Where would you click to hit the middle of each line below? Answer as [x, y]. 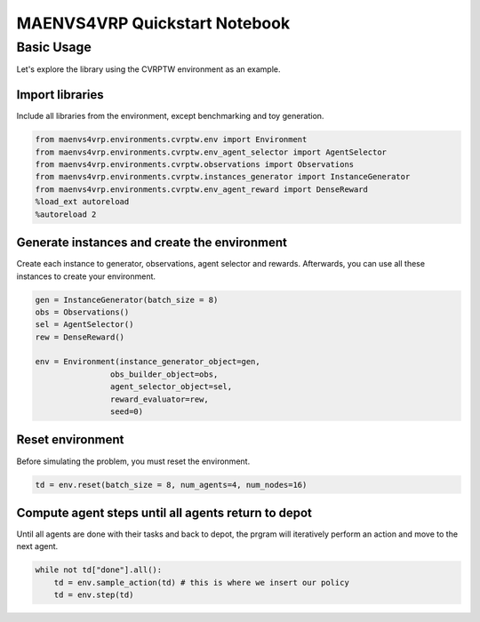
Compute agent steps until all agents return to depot [164, 512]
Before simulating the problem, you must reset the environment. [133, 461]
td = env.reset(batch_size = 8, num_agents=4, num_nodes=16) [171, 485]
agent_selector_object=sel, [171, 387]
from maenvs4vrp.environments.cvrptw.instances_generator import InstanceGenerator [223, 177]
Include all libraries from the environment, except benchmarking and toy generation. [170, 116]
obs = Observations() [82, 312]
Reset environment [70, 440]
